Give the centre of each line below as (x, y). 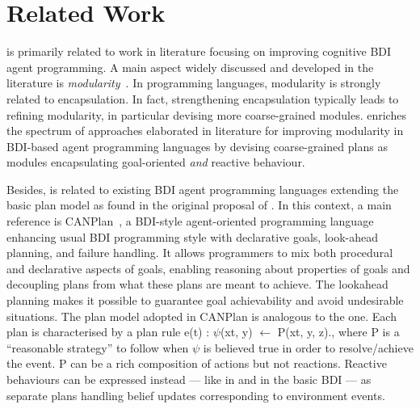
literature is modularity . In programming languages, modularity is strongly (194, 83)
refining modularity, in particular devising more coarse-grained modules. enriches (206, 114)
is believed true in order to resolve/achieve (308, 347)
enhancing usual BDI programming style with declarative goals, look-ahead (193, 236)
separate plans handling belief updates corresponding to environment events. (196, 395)
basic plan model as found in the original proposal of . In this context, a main (199, 205)
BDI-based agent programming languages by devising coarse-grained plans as (197, 146)
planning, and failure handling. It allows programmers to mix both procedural (200, 253)
